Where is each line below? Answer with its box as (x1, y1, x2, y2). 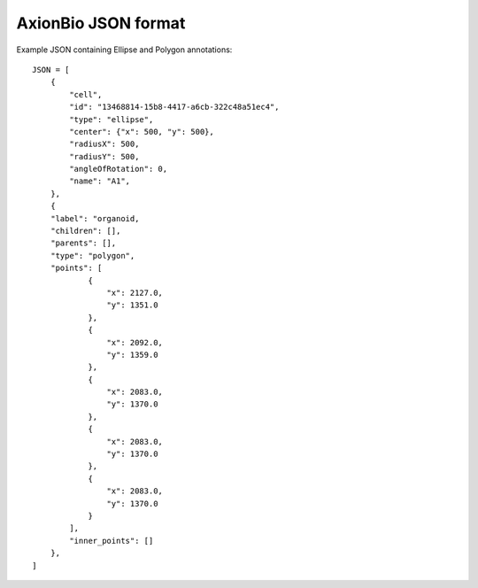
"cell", (69, 89, 103, 99)
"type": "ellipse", (69, 114, 154, 124)
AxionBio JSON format (16, 13, 186, 33)
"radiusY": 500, (69, 151, 140, 161)
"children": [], (50, 226, 121, 236)
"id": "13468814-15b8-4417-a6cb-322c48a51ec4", (69, 102, 280, 112)
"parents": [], (50, 238, 117, 248)
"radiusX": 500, (69, 139, 140, 150)
